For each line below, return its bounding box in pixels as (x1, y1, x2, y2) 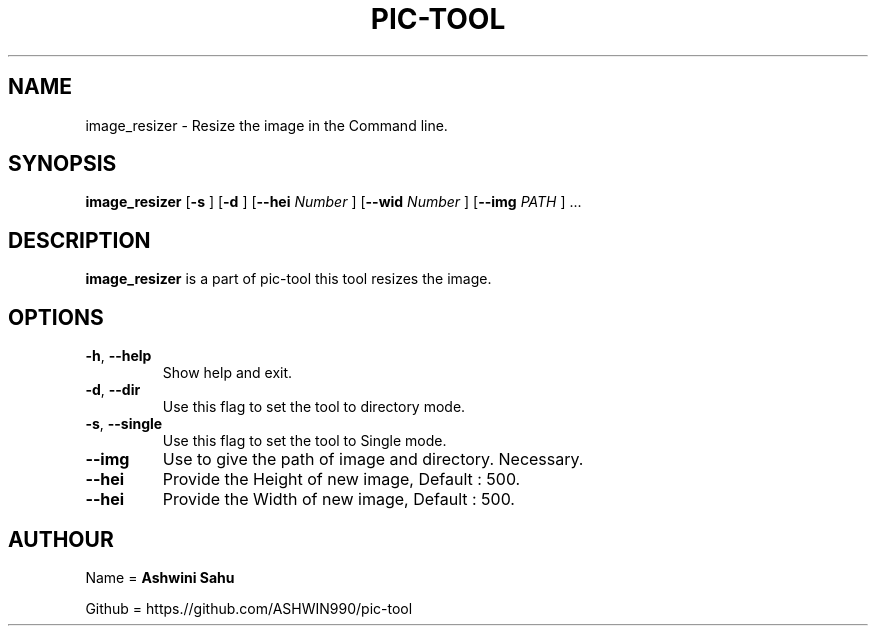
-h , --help (85, 347, 152, 365)
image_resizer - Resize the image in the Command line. (85, 116, 448, 134)
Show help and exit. (162, 364, 293, 382)
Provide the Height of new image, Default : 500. (162, 469, 521, 490)
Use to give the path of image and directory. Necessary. (162, 449, 584, 470)
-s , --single (85, 415, 163, 433)
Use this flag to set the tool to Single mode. (162, 432, 447, 450)
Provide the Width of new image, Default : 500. (162, 489, 515, 510)
